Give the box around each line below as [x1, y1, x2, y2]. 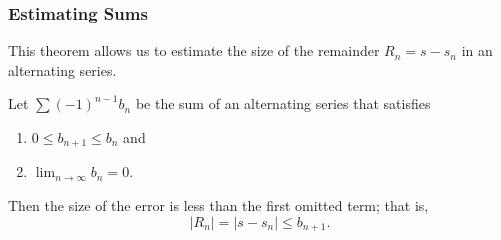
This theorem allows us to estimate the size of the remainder [8, 40, 380, 61]
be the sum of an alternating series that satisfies [135, 93, 431, 114]
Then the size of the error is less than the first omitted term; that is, [8, 195, 429, 216]
